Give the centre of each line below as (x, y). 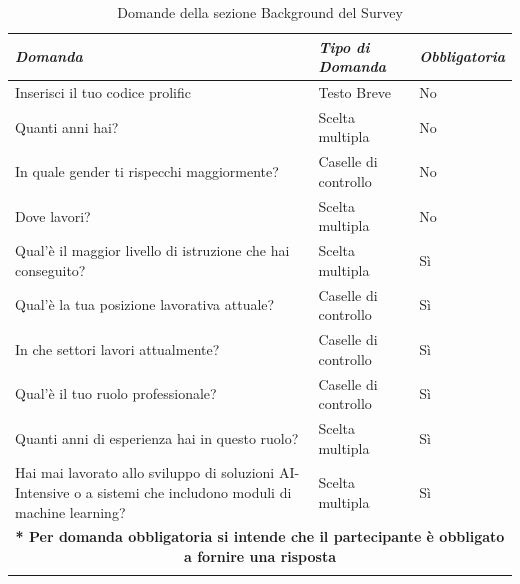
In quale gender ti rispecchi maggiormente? (147, 171)
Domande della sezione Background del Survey (260, 12)
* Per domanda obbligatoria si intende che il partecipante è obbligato (260, 536)
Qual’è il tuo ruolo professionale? (116, 393)
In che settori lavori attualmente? (117, 348)
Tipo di (344, 46)
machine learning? (70, 511)
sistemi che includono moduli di (194, 491)
